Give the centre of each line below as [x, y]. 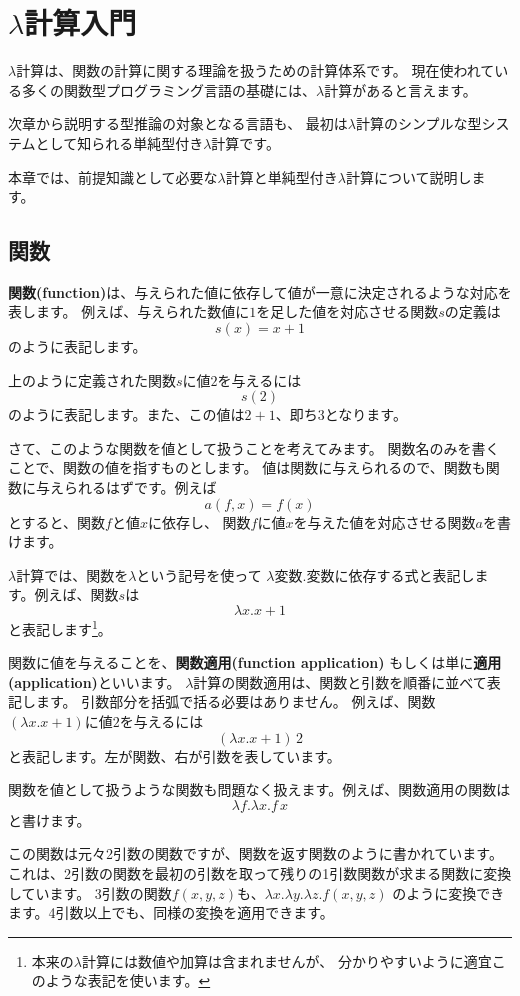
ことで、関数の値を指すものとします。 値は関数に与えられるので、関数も [247, 467]
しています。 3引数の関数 [90, 892]
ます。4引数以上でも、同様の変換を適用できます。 [171, 912]
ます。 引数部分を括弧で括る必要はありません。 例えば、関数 [235, 701]
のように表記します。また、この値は [126, 414]
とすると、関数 [57, 521]
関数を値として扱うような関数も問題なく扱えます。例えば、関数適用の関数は [259, 789]
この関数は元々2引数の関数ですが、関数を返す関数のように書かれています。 [255, 853]
